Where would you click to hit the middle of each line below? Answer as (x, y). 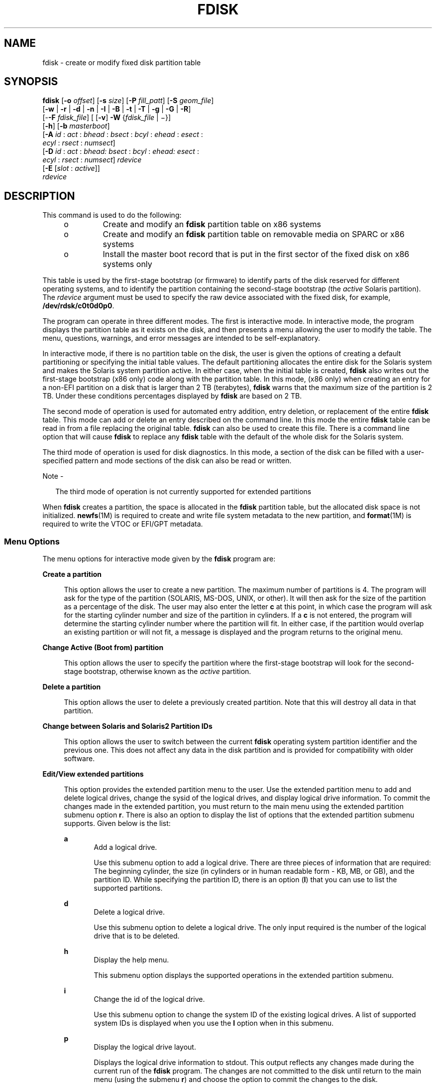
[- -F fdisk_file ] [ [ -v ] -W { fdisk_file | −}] (107, 118)
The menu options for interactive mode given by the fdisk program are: (159, 559)
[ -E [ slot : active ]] (71, 168)
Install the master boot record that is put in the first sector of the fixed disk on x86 (256, 254)
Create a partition (72, 574)
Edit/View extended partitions (93, 774)
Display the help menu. (131, 960)
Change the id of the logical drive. (149, 999)
